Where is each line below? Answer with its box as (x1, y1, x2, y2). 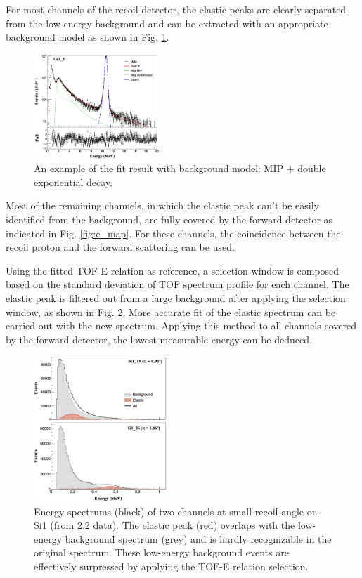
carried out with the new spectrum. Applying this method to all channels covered (6, 318, 356, 333)
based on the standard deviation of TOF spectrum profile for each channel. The (6, 277, 349, 291)
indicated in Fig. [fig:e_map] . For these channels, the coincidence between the (6, 225, 341, 240)
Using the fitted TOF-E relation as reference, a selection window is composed (6, 263, 340, 277)
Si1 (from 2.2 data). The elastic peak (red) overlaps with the (34, 518, 295, 532)
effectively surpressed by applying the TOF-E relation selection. (34, 558, 309, 573)
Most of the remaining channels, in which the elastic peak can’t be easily (6, 198, 319, 213)
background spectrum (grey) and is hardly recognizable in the (65, 531, 332, 546)
